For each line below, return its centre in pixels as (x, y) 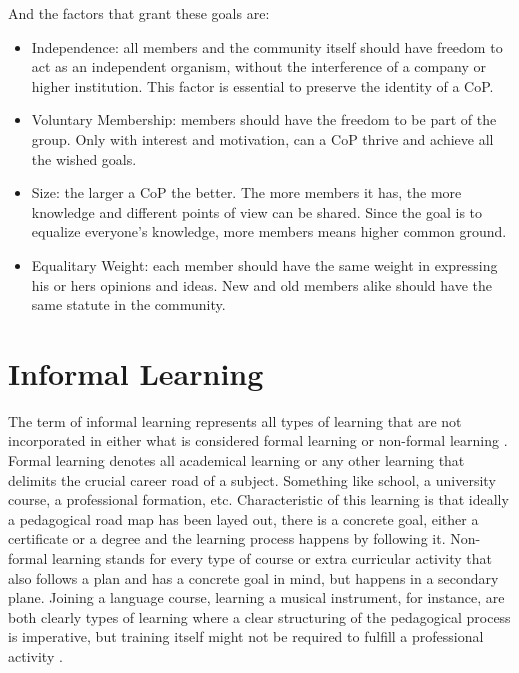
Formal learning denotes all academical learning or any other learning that (236, 460)
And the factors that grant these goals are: (139, 13)
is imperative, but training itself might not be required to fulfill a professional (246, 636)
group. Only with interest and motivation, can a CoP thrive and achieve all (262, 138)
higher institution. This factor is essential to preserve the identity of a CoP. (262, 85)
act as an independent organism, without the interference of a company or (258, 66)
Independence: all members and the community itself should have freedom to (267, 46)
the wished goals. (84, 158)
